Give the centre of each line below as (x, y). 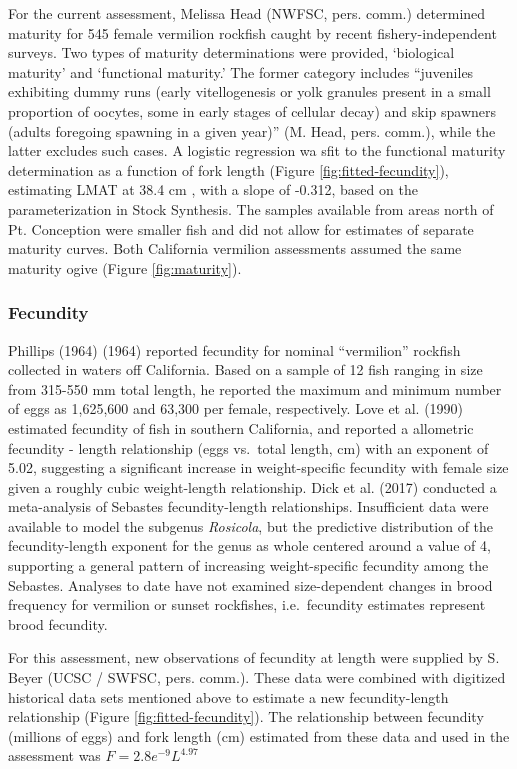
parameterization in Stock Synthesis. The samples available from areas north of (251, 208)
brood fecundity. (58, 623)
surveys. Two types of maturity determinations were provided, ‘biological (231, 52)
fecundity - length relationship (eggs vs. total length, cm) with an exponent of (248, 447)
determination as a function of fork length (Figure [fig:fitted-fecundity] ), (228, 169)
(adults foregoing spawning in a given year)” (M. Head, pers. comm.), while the (252, 130)
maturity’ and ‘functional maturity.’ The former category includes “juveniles (241, 71)
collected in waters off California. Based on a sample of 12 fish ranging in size (245, 369)
